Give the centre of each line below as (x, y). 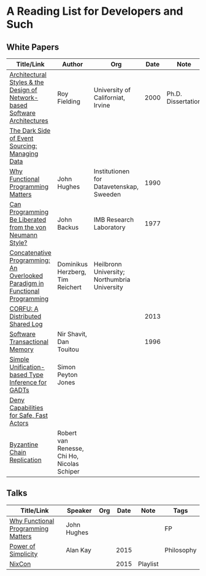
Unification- (27, 367)
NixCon (20, 564)
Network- (24, 98)
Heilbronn (108, 264)
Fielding (69, 101)
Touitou (68, 349)
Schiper (68, 471)
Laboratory (110, 227)
